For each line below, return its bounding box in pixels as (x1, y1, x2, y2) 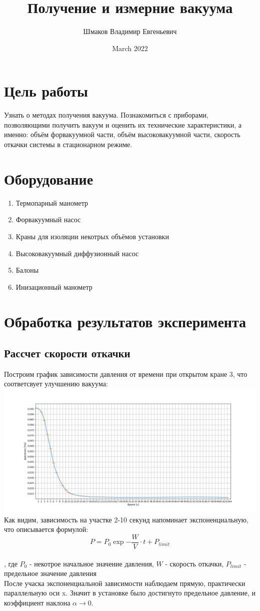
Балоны (15, 265, 39, 275)
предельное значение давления (4, 568, 96, 578)
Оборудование (4, 168, 93, 189)
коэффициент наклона (4, 597, 70, 607)
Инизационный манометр (15, 281, 92, 292)
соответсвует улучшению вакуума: (4, 378, 108, 389)
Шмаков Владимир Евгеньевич (83, 26, 177, 37)
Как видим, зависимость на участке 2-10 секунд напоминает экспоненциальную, (4, 514, 248, 524)
